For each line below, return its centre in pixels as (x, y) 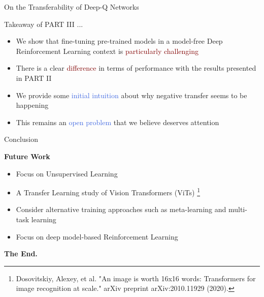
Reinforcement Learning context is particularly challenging (107, 51)
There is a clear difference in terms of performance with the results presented (136, 68)
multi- (238, 209)
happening (32, 105)
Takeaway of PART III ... (44, 24)
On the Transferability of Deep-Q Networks (72, 7)
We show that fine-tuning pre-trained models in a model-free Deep (119, 41)
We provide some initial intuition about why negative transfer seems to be (131, 95)
